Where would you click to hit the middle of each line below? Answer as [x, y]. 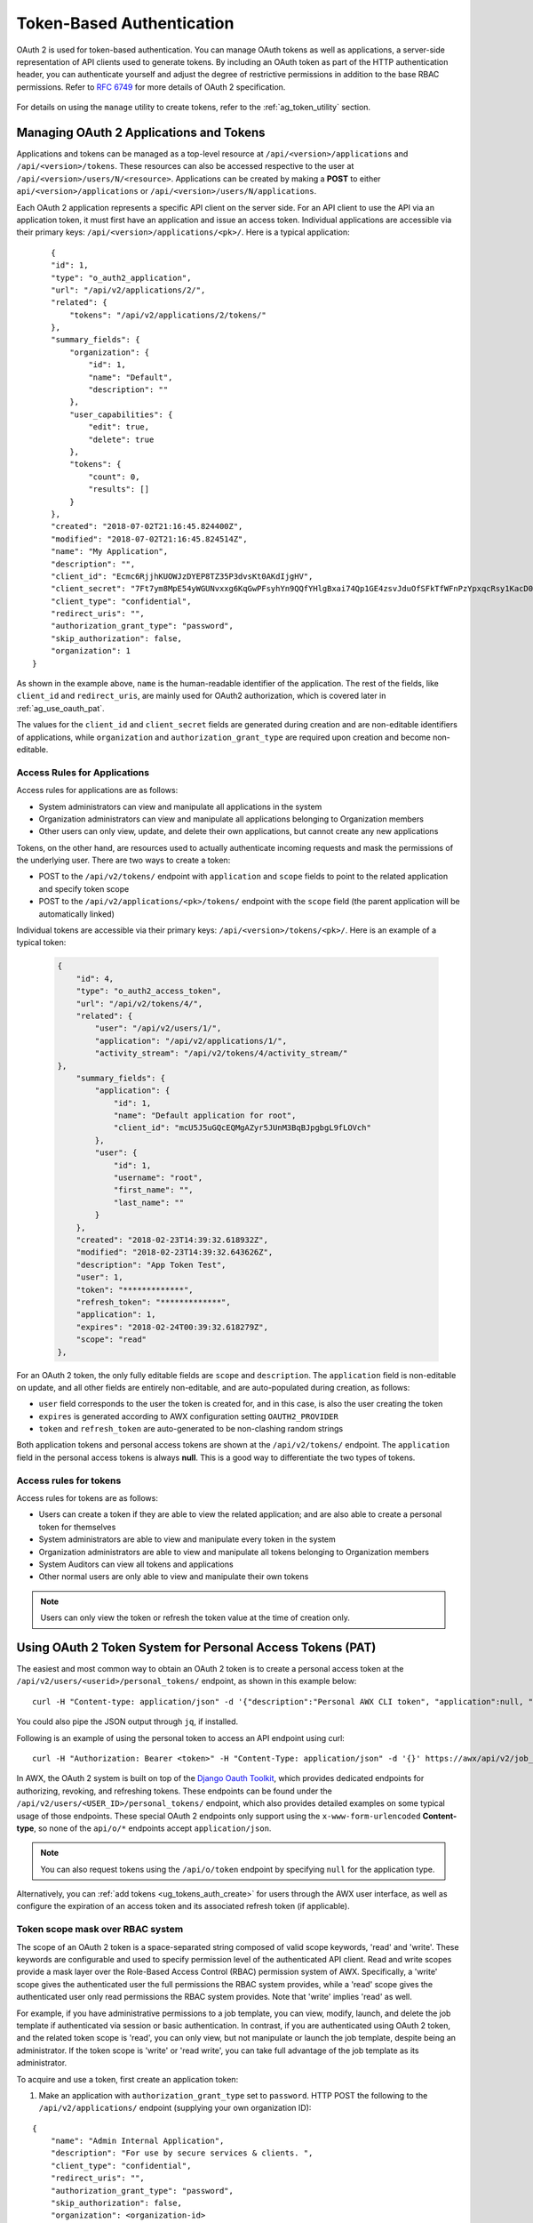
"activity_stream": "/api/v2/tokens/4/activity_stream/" [221, 1053]
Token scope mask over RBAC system [100, 1930]
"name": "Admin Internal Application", [137, 2141]
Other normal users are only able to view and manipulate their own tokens [174, 1577]
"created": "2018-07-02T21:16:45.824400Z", [147, 526]
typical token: [41, 943]
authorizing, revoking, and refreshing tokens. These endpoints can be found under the [175, 1791]
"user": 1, [99, 1277]
